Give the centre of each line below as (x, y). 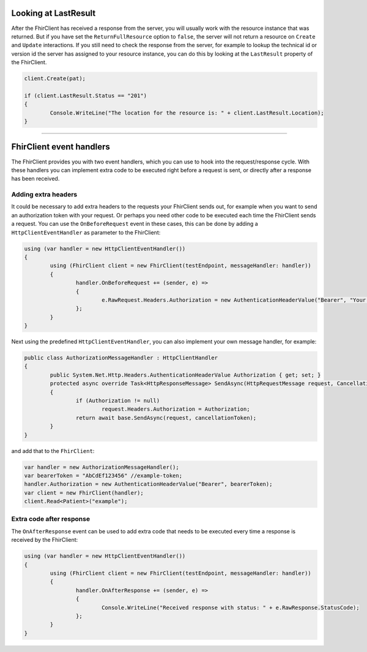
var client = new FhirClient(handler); (84, 493)
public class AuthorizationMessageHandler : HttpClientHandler (121, 358)
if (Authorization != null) (118, 401)
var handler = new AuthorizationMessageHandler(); (102, 467)
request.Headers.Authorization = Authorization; (176, 409)
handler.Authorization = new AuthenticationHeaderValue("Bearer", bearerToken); (148, 484)
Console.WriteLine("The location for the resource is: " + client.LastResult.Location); (187, 113)
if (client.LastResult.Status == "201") (85, 96)
